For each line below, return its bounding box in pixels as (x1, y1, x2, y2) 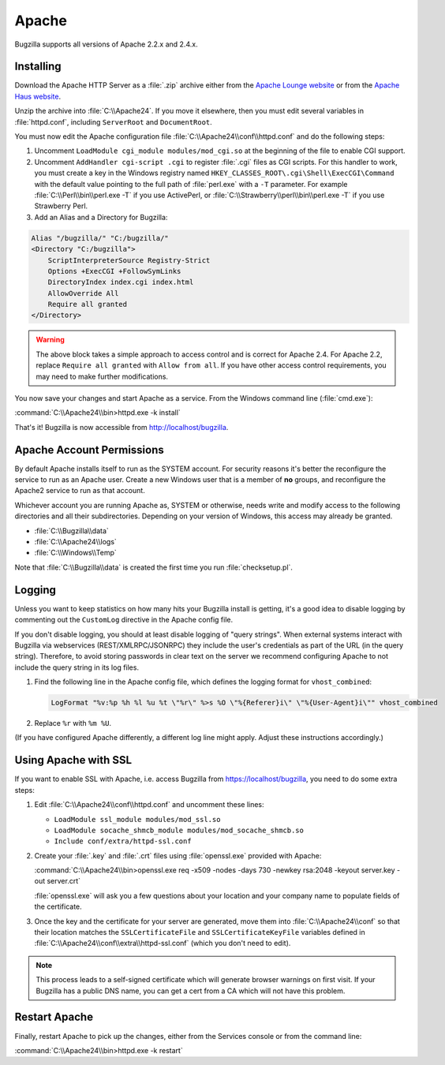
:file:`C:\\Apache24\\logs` (34, 537, 118, 547)
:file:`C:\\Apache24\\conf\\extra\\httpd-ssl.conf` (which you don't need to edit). (34, 939, 291, 948)
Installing (14, 60, 62, 73)
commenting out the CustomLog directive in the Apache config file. (14, 615, 233, 625)
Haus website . (14, 92, 62, 101)
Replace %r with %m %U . (34, 719, 112, 728)
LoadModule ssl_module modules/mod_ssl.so (54, 815, 221, 824)
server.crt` (47, 876, 81, 886)
